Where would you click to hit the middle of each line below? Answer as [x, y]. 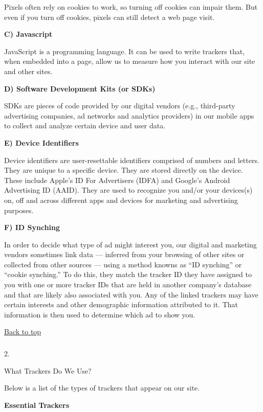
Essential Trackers [37, 405]
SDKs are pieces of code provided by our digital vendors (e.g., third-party [120, 106]
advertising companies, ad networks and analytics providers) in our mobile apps [129, 115]
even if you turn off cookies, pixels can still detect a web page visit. [109, 17]
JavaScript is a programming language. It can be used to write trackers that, [125, 51]
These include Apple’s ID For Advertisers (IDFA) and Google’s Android [117, 180]
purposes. [19, 210]
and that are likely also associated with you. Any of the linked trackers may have [131, 294]
